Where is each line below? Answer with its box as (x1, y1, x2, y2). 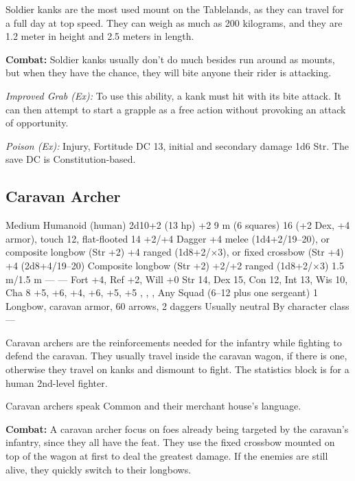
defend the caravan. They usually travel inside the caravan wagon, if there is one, (5, 348, 347, 363)
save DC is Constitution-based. (5, 152, 136, 166)
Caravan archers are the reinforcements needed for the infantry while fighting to (5, 335, 342, 349)
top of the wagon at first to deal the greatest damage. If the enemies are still (5, 449, 328, 463)
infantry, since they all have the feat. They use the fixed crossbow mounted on (5, 435, 335, 449)
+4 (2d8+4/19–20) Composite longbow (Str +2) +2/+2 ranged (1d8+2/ (5, 258, 313, 272)
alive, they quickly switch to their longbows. (5, 462, 192, 476)
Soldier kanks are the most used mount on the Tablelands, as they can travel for (5, 2, 344, 16)
